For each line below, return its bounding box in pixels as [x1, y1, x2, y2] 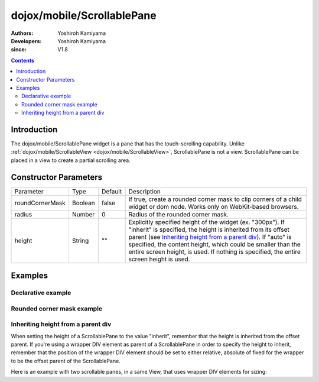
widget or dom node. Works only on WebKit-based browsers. [128, 202, 299, 211]
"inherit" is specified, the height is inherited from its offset [128, 225, 289, 234]
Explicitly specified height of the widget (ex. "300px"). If [128, 218, 285, 226]
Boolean [71, 199, 95, 207]
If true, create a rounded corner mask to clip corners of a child [128, 195, 302, 203]
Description [128, 187, 161, 195]
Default [101, 187, 122, 195]
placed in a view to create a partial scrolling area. [11, 157, 131, 164]
